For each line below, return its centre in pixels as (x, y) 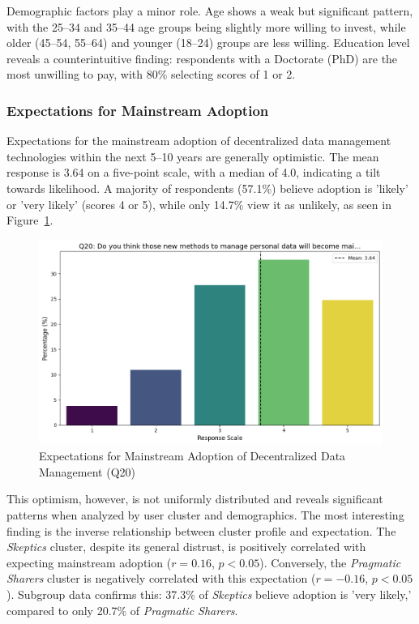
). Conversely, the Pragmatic (330, 562)
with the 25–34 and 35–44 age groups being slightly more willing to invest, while (206, 26)
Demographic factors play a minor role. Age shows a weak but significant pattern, (210, 11)
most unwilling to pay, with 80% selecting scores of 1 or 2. (151, 74)
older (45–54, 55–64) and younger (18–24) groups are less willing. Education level (208, 43)
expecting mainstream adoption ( (89, 562)
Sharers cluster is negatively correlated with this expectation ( (161, 578)
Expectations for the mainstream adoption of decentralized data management (199, 141)
